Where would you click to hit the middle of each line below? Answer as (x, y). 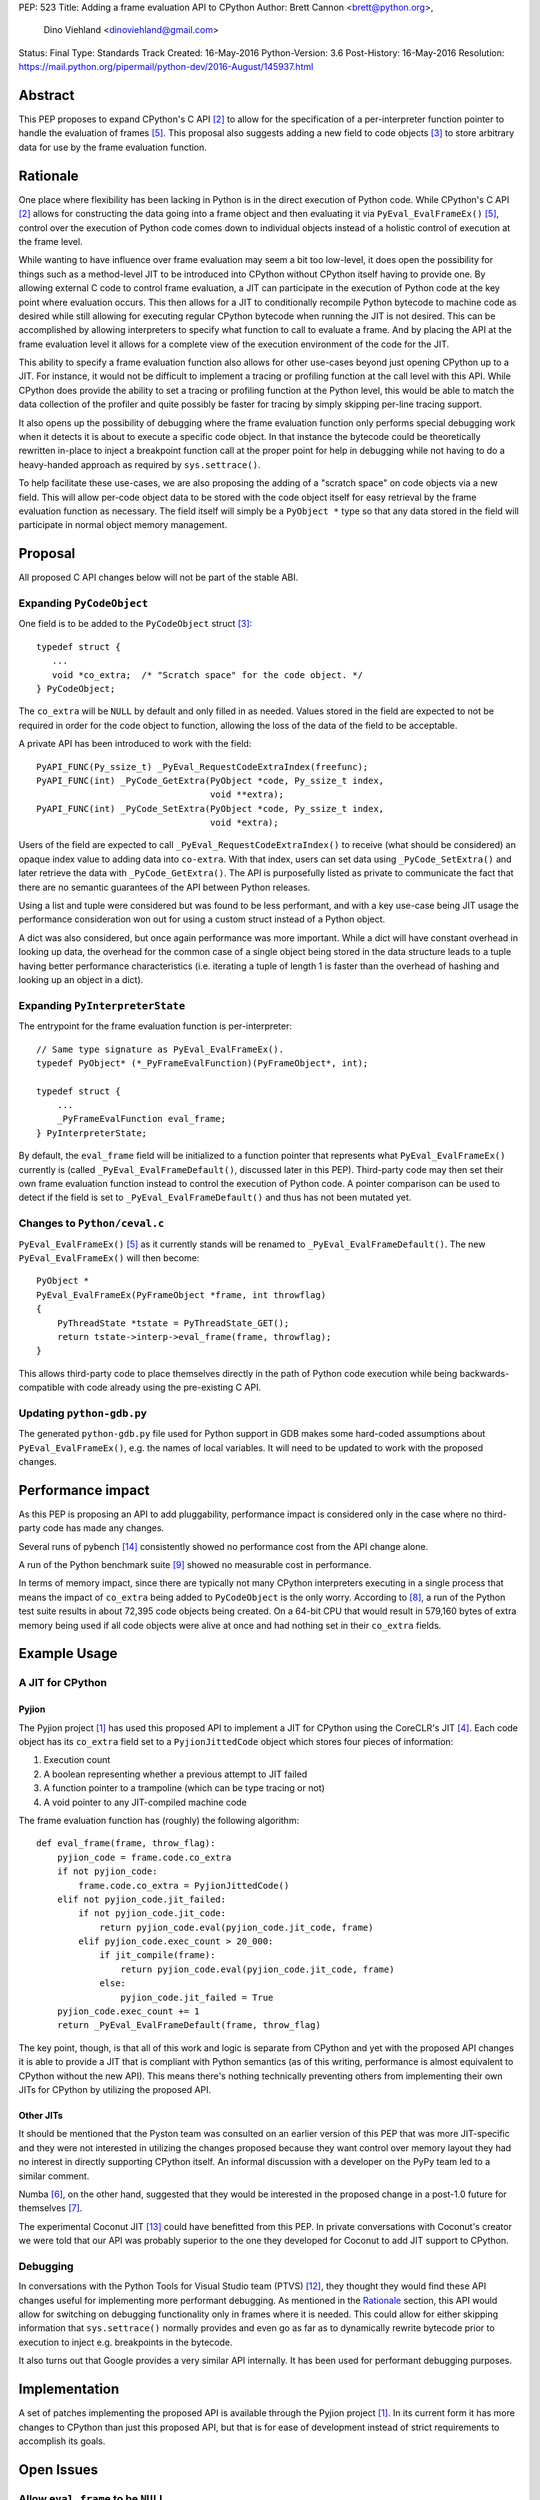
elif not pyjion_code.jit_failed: (141, 1899)
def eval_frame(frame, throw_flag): (126, 1843)
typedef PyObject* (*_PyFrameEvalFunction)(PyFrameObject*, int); (202, 1063)
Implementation (69, 2389)
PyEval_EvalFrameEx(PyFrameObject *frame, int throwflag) (181, 1294)
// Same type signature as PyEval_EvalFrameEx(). (160, 1049)
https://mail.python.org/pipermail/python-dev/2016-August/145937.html (166, 67)
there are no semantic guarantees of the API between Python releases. (164, 887)
